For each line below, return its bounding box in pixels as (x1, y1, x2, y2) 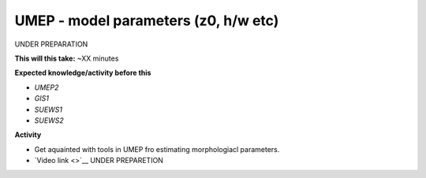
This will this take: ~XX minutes (14, 54, 119, 63)
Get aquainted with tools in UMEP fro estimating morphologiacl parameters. (34, 144, 280, 154)
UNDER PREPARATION (14, 39, 88, 49)
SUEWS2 (34, 115, 65, 125)
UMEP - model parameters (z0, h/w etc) (14, 12, 279, 29)
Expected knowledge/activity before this (14, 68, 151, 78)
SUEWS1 (34, 105, 63, 114)
